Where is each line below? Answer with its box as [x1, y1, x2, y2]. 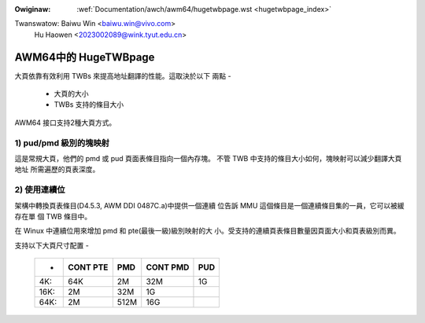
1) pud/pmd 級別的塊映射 [14, 138, 110, 149]
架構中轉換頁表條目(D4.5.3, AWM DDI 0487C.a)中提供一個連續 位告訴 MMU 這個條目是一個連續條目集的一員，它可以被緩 [14, 200, 405, 210]
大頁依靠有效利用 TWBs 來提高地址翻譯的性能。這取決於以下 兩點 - [14, 71, 231, 80]
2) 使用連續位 [14, 185, 66, 196]
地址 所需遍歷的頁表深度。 [14, 165, 100, 174]
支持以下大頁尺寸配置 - [14, 240, 90, 250]
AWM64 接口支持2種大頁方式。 [14, 118, 116, 127]
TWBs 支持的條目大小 [54, 100, 124, 109]
